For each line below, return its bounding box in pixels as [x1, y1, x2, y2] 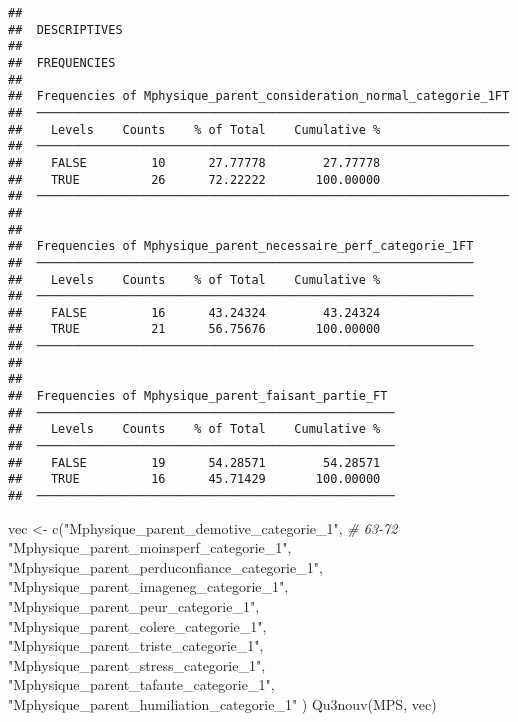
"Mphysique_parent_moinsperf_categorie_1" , [8, 537, 292, 558]
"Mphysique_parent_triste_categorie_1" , [8, 635, 264, 656]
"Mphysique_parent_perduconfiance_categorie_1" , [8, 556, 323, 577]
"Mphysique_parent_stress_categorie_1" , [8, 654, 266, 675]
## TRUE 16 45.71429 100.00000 [8, 472, 381, 487]
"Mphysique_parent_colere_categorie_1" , [8, 615, 267, 636]
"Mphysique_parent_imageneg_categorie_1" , [8, 576, 289, 597]
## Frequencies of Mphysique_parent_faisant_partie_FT [8, 389, 388, 404]
